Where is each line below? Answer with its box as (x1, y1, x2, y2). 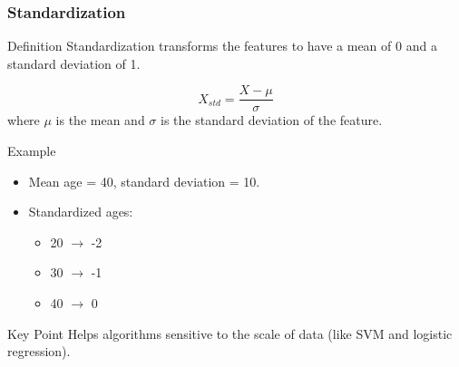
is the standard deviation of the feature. (161, 111, 383, 130)
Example (7, 141, 56, 160)
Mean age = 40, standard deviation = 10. (28, 171, 260, 190)
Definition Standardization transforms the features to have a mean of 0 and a (7, 36, 437, 55)
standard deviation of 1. (7, 53, 141, 72)
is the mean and (55, 111, 145, 130)
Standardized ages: (28, 202, 133, 221)
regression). (7, 342, 71, 361)
